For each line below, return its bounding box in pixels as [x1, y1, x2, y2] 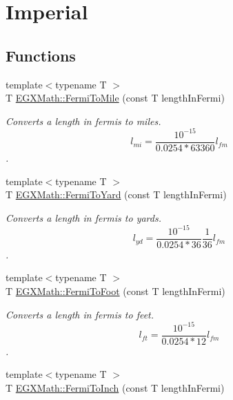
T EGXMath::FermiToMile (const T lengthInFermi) [6, 91, 225, 105]
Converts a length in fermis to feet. [6, 307, 154, 321]
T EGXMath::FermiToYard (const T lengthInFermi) [6, 187, 227, 202]
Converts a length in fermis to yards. [6, 210, 161, 225]
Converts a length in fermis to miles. [6, 113, 161, 128]
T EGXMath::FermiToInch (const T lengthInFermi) [6, 380, 225, 394]
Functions [6, 44, 76, 66]
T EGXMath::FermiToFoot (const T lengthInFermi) [6, 284, 225, 298]
